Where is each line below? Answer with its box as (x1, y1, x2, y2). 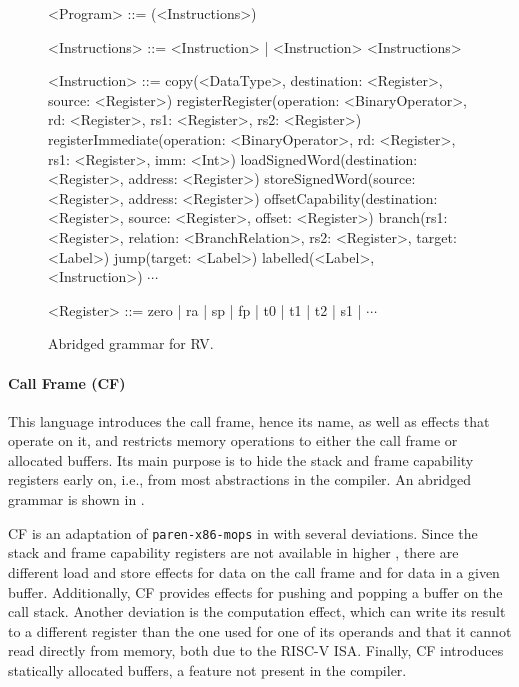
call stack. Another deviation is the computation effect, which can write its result (8, 601, 506, 622)
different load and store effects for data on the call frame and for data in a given (8, 561, 500, 582)
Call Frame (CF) (8, 372, 126, 393)
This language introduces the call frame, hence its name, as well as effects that (8, 410, 490, 431)
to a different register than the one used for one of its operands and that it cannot (8, 620, 512, 641)
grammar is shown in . (8, 489, 145, 510)
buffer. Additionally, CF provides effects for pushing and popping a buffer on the (8, 581, 503, 602)
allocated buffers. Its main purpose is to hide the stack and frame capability (8, 449, 474, 470)
